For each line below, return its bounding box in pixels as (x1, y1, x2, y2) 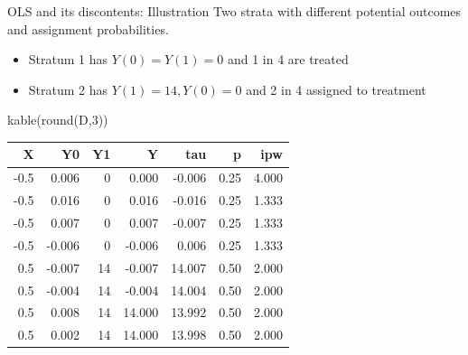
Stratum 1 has (28, 50, 108, 69)
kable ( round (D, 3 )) (7, 110, 108, 129)
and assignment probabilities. (7, 19, 169, 38)
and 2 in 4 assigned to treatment (246, 79, 426, 98)
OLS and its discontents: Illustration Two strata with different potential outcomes (7, 2, 462, 20)
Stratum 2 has (28, 79, 108, 98)
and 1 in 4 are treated (227, 50, 349, 69)
